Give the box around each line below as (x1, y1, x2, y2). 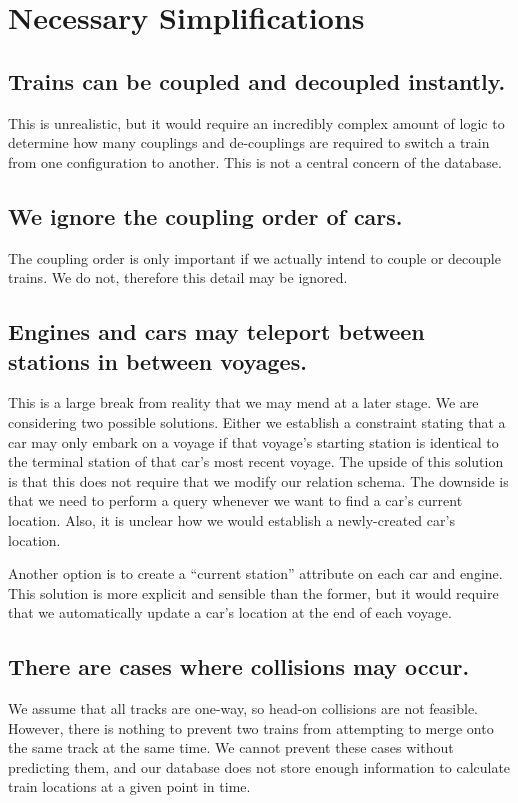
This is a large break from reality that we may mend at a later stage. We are (8, 392, 479, 413)
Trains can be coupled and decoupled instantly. (8, 65, 506, 96)
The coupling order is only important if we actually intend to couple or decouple (8, 247, 501, 268)
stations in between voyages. (8, 345, 307, 376)
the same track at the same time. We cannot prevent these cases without (8, 737, 454, 758)
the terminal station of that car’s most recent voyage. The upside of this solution (8, 451, 504, 472)
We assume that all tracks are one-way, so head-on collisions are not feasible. (8, 698, 478, 719)
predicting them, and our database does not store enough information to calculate (8, 756, 511, 777)
